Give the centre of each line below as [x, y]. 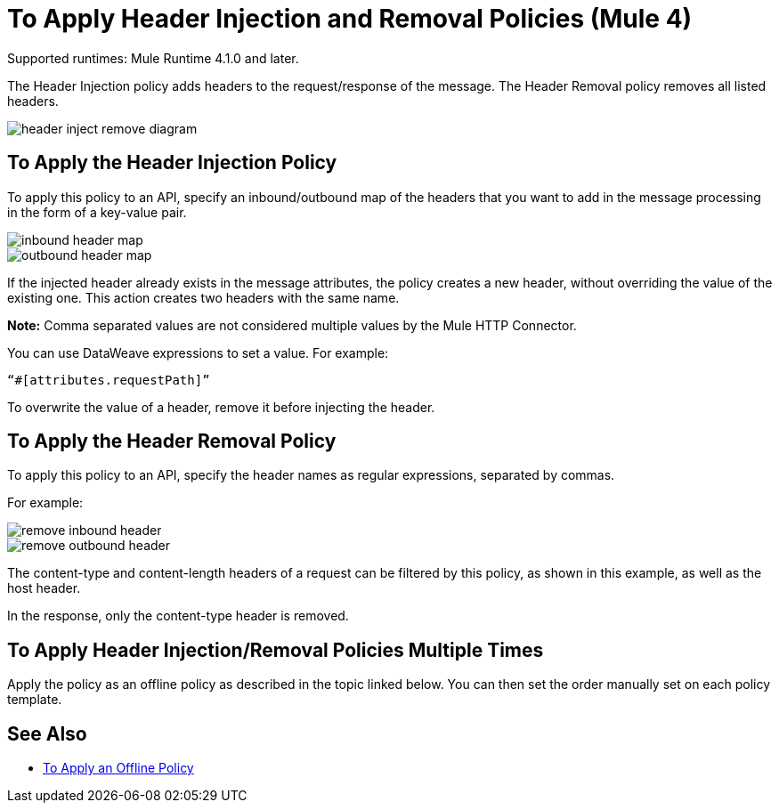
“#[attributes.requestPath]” [109, 380]
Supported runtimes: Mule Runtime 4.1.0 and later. [153, 58]
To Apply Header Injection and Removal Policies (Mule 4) [350, 19]
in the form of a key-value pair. [97, 212]
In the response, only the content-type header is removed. [178, 616]
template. [35, 700]
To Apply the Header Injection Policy [172, 163]
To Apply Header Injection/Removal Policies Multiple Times [276, 650]
